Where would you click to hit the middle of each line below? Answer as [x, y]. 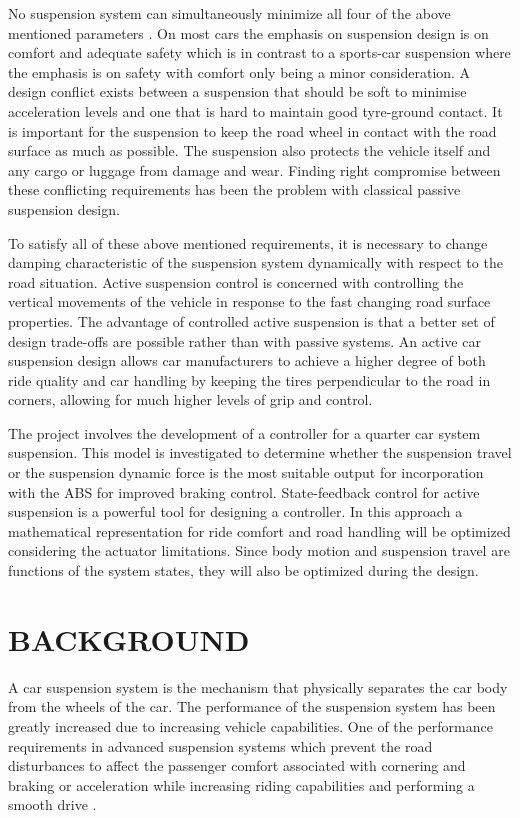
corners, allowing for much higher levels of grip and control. [190, 399]
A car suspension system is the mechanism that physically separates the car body [258, 686]
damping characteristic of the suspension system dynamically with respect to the [255, 262]
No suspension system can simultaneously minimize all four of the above [229, 13]
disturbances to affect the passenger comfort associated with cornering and [237, 765]
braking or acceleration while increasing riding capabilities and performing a [241, 784]
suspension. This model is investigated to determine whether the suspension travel [260, 452]
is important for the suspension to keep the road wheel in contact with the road [252, 130]
